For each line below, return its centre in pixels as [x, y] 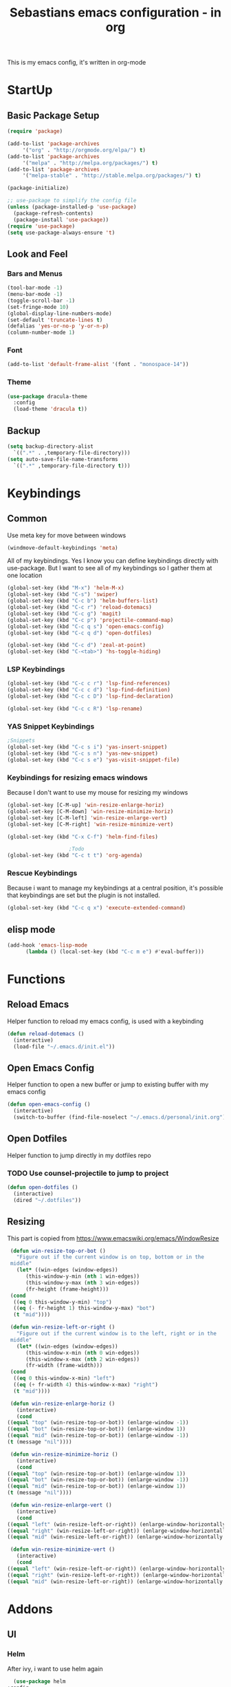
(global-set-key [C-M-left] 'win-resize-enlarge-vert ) [87, 818]
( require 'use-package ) [41, 226]
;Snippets [21, 741]
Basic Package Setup [53, 115]
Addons [30, 1609]
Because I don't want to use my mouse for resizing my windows [98, 793]
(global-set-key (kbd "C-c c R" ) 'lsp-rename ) [75, 709]
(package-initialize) [38, 188]
